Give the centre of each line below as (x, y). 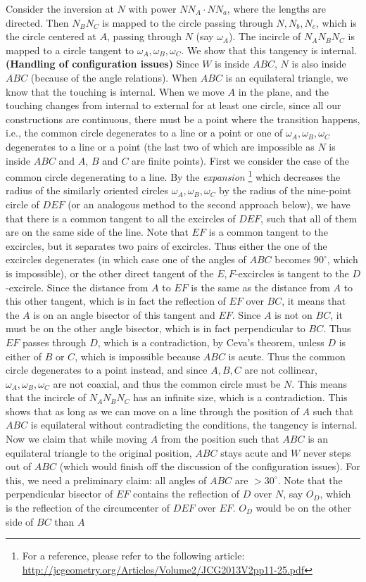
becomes (293, 259)
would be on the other (303, 508)
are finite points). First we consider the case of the (241, 160)
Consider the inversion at (60, 8)
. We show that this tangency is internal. (269, 50)
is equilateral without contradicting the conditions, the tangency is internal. (194, 425)
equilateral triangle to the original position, (99, 452)
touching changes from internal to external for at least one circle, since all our (173, 105)
